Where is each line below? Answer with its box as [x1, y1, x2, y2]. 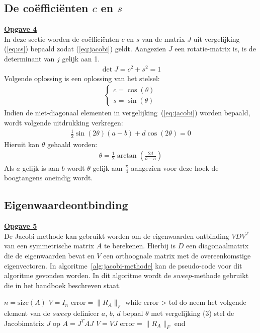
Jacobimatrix [4, 317, 44, 328]
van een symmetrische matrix [4, 240, 95, 251]
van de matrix [142, 33, 185, 44]
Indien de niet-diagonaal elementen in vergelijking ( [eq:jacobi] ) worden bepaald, [4, 107, 250, 118]
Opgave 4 [4, 24, 37, 34]
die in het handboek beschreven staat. [4, 280, 121, 290]
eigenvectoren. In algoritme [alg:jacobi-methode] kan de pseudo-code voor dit [4, 260, 242, 271]
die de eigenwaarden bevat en [4, 250, 95, 260]
